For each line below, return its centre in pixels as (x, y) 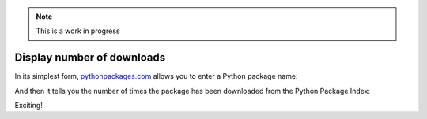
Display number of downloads (90, 58)
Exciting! (28, 106)
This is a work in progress (78, 31)
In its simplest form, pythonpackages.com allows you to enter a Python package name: (156, 76)
